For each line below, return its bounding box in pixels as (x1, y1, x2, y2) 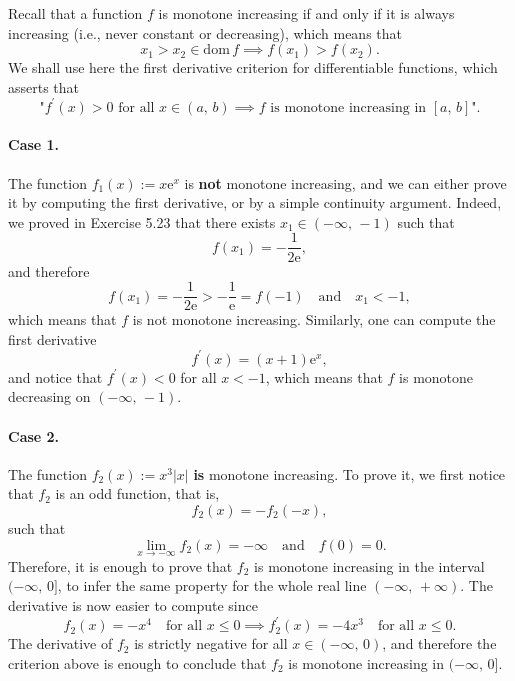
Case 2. (8, 425, 60, 446)
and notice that (8, 366, 103, 387)
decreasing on (8, 386, 91, 407)
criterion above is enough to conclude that (8, 652, 267, 673)
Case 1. (8, 134, 60, 155)
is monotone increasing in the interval (254, 555, 485, 576)
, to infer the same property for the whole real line (57, 575, 367, 596)
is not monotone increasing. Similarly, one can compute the (132, 309, 496, 330)
